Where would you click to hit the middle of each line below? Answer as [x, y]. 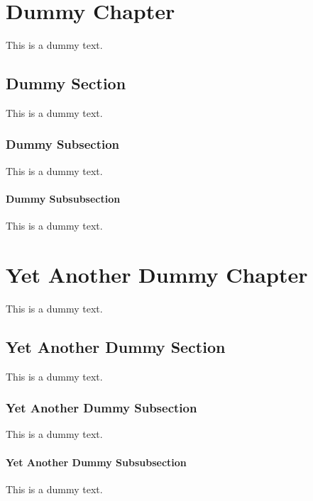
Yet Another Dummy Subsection [101, 408]
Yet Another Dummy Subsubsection [96, 462]
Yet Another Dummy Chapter [157, 274]
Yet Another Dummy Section [116, 346]
